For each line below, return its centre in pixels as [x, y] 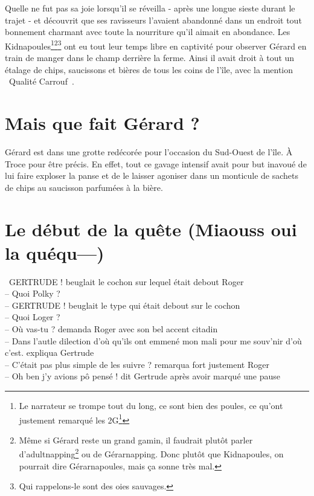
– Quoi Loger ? [33, 317]
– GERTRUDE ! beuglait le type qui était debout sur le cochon [123, 305]
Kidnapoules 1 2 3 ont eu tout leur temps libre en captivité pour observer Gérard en [156, 45]
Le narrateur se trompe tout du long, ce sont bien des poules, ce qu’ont [151, 405]
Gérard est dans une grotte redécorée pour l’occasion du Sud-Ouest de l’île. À [149, 151]
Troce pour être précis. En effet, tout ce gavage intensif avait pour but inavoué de [156, 163]
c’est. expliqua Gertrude [50, 353]
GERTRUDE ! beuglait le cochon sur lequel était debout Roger [126, 281]
